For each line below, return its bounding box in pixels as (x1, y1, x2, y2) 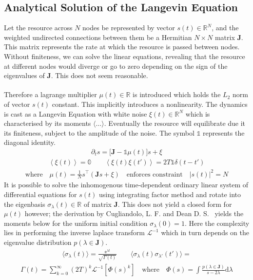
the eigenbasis (4, 199, 45, 209)
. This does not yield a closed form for (117, 199, 232, 209)
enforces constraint (126, 171, 183, 178)
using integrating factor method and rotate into (98, 189, 241, 199)
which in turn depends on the (161, 227, 249, 238)
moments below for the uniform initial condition (4, 218, 148, 228)
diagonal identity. (4, 137, 56, 147)
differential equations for (4, 189, 77, 199)
